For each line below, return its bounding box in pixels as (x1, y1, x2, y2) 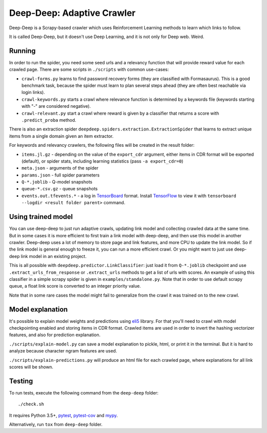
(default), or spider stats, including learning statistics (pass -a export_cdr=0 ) (21, 158, 183, 164)
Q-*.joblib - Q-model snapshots (21, 179, 92, 185)
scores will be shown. (9, 364, 54, 370)
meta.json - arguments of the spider (21, 165, 99, 171)
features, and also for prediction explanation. (9, 332, 101, 338)
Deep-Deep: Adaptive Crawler (9, 7, 136, 18)
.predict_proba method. (21, 117, 77, 123)
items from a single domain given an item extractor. (9, 133, 114, 139)
